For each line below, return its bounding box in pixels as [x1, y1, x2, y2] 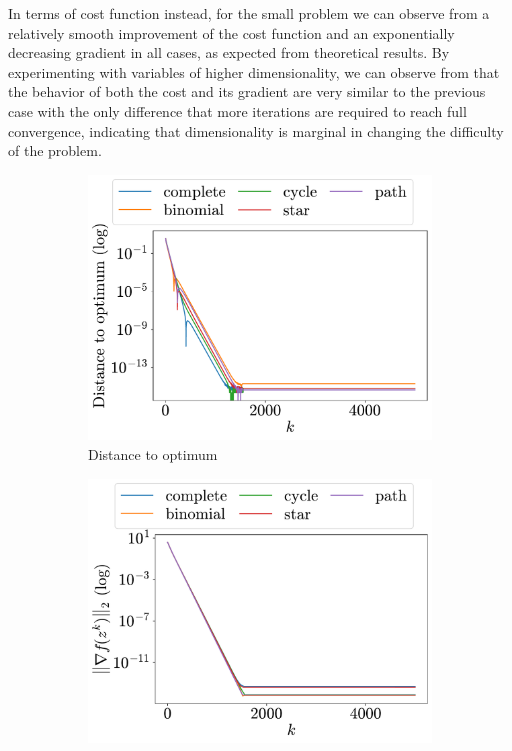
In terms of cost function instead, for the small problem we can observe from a [8, 3, 490, 23]
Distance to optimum [88, 444, 218, 465]
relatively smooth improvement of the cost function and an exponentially [8, 22, 455, 43]
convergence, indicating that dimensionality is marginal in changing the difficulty [8, 120, 504, 141]
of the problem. [8, 140, 102, 161]
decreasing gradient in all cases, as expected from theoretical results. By [8, 42, 450, 63]
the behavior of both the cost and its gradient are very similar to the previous [8, 81, 486, 102]
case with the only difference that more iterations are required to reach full [8, 100, 467, 121]
